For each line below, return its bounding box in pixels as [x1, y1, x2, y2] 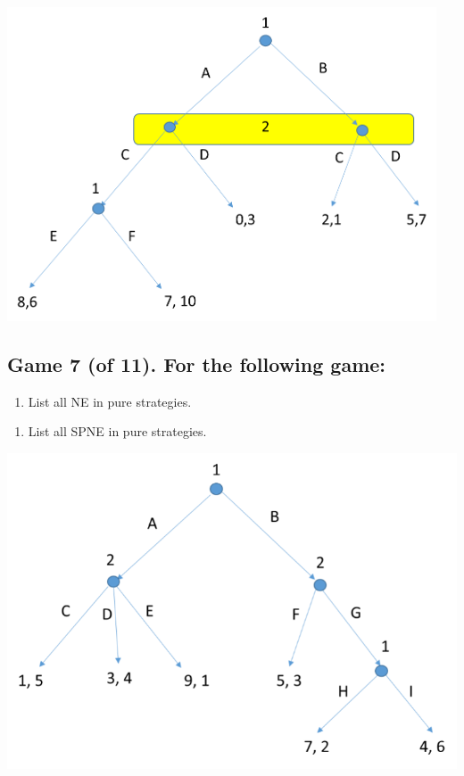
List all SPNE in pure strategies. [28, 422, 207, 441]
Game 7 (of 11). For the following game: [7, 350, 386, 377]
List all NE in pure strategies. [28, 392, 192, 410]
